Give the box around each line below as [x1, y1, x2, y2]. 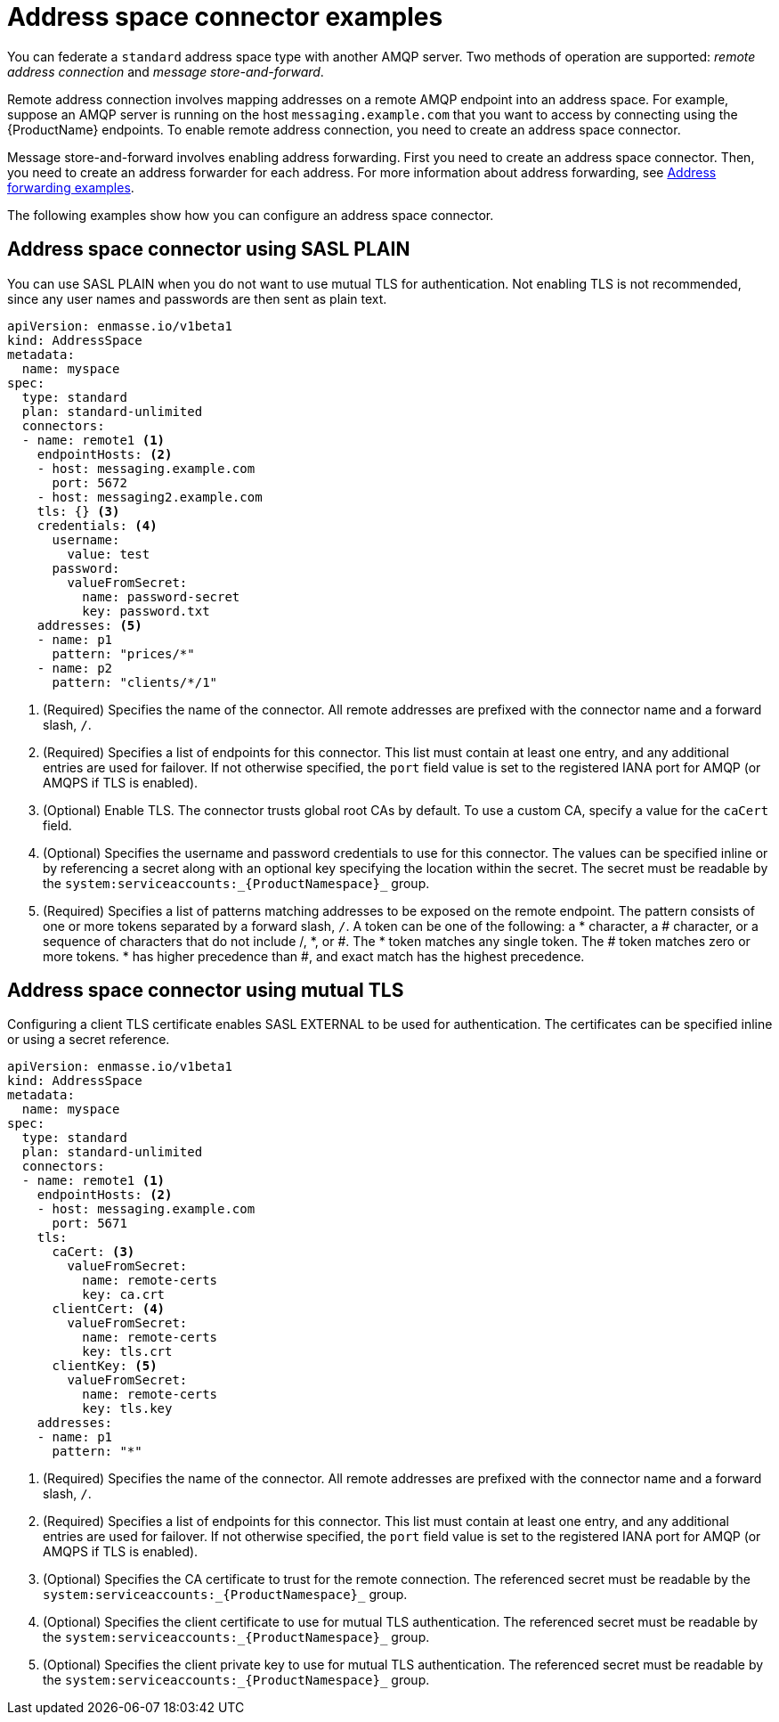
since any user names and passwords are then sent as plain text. [7, 290, 387, 306]
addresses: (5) [37, 617, 142, 632]
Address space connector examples [7, 2, 443, 32]
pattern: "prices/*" [52, 646, 195, 661]
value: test [67, 546, 150, 561]
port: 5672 [52, 475, 127, 490]
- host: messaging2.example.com [37, 489, 263, 504]
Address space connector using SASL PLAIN [7, 238, 410, 261]
